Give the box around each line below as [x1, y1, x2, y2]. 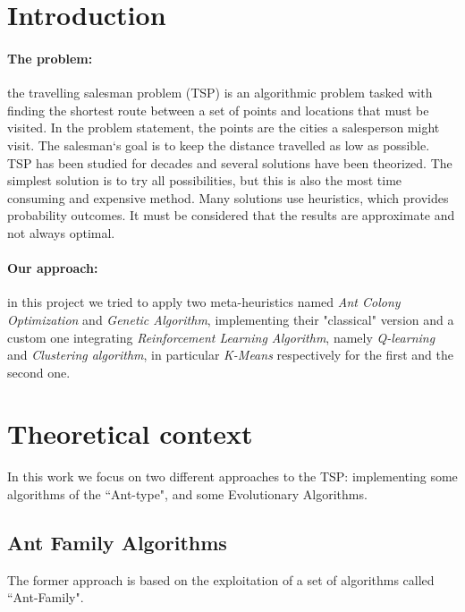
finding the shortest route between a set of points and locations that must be [7, 100, 429, 119]
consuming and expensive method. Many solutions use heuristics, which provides [7, 188, 449, 207]
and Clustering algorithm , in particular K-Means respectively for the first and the [7, 345, 453, 364]
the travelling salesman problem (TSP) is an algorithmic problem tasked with [7, 83, 433, 102]
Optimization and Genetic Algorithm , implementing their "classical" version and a [7, 310, 454, 328]
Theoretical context [7, 415, 253, 452]
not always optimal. [7, 223, 115, 242]
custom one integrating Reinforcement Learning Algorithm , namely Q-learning [7, 327, 435, 346]
